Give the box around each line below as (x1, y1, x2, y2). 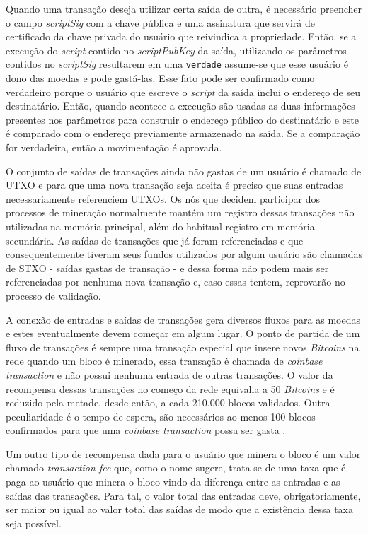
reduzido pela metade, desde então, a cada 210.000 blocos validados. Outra (6, 395, 330, 410)
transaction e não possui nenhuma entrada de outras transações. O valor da (6, 367, 333, 382)
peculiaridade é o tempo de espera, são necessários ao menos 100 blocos (6, 408, 316, 423)
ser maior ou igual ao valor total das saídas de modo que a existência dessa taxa (6, 502, 353, 517)
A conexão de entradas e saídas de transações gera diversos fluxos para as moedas (6, 312, 361, 327)
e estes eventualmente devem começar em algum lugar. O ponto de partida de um (6, 326, 360, 341)
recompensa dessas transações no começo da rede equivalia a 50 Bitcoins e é (6, 381, 335, 396)
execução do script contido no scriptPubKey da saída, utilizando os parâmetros (6, 42, 347, 57)
